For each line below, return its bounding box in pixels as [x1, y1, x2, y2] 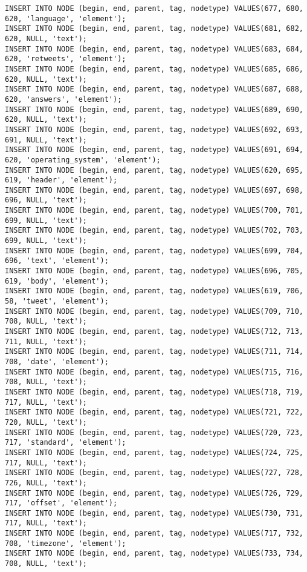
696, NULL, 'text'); [5, 196, 88, 205]
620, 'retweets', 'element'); [5, 55, 126, 64]
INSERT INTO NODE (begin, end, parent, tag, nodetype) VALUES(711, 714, [5, 347, 303, 356]
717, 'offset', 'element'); [5, 499, 118, 508]
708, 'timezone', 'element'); [5, 539, 126, 548]
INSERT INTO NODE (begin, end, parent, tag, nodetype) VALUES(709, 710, [5, 307, 303, 316]
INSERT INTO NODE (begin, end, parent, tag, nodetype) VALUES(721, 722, [5, 408, 303, 417]
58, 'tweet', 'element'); [5, 297, 109, 306]
